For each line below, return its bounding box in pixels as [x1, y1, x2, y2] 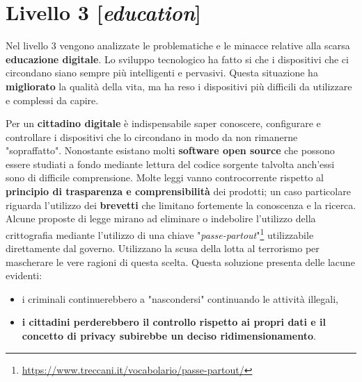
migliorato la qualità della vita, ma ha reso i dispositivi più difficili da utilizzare [6, 78, 352, 93]
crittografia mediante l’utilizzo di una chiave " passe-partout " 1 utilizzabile [6, 225, 314, 242]
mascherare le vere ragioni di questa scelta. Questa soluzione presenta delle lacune [6, 254, 355, 269]
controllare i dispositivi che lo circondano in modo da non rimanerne [6, 129, 298, 144]
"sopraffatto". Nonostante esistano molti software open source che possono [6, 143, 335, 158]
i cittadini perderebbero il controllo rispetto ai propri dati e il [22, 315, 326, 329]
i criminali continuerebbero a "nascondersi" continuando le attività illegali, [22, 291, 338, 306]
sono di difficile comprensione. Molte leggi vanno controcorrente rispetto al [6, 170, 324, 185]
